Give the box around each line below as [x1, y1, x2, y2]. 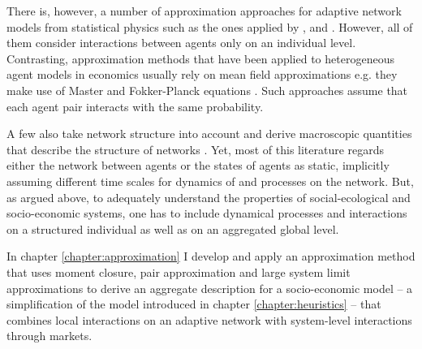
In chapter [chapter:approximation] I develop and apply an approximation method [6, 248, 416, 265]
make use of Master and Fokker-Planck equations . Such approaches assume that [6, 81, 408, 98]
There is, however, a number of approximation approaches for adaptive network [6, 2, 402, 19]
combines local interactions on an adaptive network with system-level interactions [6, 311, 412, 328]
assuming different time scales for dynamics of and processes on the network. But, [6, 172, 414, 189]
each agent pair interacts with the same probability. [6, 97, 264, 114]
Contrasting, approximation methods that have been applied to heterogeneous [6, 50, 394, 67]
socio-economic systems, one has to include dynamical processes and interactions [6, 205, 407, 222]
